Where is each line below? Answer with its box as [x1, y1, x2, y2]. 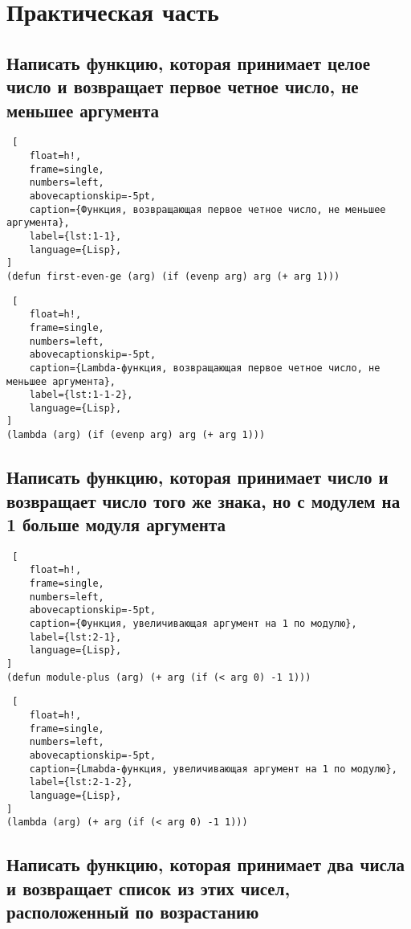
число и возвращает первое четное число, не [6, 74, 359, 99]
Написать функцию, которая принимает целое [6, 50, 371, 75]
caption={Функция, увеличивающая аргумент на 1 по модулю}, [29, 618, 357, 630]
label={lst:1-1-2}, [29, 389, 133, 401]
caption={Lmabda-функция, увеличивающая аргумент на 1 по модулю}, [29, 763, 397, 775]
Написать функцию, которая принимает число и [6, 464, 389, 489]
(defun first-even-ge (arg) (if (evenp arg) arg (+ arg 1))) [6, 270, 340, 282]
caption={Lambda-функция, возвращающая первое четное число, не [29, 362, 380, 374]
